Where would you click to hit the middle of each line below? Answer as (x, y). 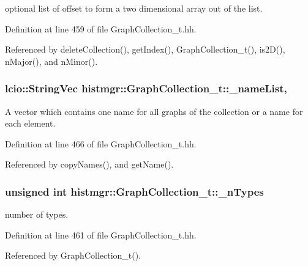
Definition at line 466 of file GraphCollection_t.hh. (101, 143)
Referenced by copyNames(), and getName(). (89, 164)
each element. (30, 123)
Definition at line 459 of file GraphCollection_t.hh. (101, 28)
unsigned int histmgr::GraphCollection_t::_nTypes (134, 191)
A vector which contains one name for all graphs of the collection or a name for (154, 111)
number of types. (37, 214)
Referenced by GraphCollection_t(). (73, 255)
